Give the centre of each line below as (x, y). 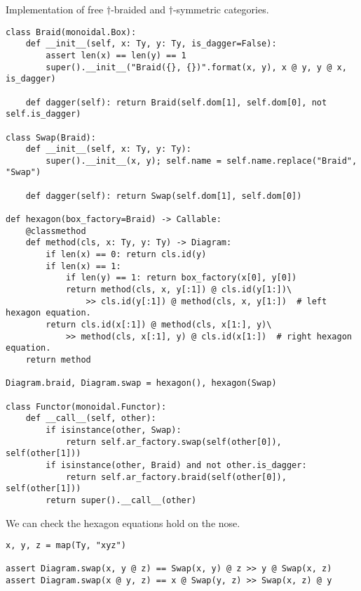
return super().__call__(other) (121, 500)
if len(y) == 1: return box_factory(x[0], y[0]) (181, 278)
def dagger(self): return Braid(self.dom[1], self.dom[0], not (176, 102)
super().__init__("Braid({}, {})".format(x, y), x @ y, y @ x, (196, 67)
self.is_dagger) (43, 114)
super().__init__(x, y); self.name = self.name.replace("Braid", (202, 161)
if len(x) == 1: (83, 266)
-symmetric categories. (221, 9)
